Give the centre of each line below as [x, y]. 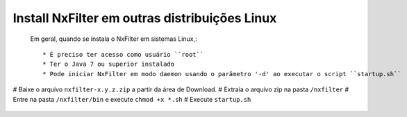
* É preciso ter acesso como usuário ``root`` [123, 54]
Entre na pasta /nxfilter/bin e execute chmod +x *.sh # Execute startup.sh [132, 99]
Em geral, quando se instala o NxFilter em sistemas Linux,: [114, 39]
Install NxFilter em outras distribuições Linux [145, 18]
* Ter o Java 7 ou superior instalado [109, 64]
